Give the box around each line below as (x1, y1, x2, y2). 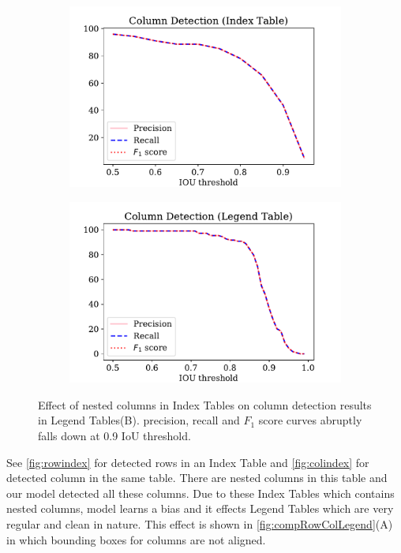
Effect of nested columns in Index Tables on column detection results (38, 396, 372, 413)
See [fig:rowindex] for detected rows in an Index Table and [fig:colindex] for (6, 454, 369, 470)
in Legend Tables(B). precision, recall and (38, 412, 240, 428)
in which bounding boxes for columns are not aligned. (6, 531, 266, 547)
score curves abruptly (258, 412, 362, 428)
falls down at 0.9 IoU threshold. (38, 428, 191, 444)
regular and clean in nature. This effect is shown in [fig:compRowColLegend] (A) (6, 516, 393, 532)
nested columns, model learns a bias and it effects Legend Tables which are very (6, 500, 394, 517)
